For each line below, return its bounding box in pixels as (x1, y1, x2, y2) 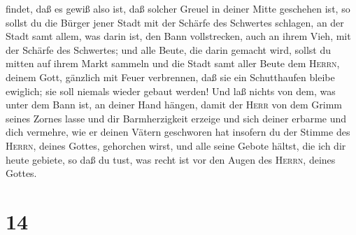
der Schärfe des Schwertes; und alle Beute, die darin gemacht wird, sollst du (6, 42, 332, 57)
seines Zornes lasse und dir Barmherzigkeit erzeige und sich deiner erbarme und (6, 111, 347, 125)
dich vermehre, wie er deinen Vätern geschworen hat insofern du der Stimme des (6, 124, 350, 139)
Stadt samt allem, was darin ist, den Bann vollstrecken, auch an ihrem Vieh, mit (6, 29, 351, 43)
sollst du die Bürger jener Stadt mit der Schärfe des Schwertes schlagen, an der (6, 15, 344, 29)
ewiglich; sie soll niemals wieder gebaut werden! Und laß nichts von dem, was (6, 83, 336, 98)
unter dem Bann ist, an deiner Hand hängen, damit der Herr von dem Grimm (6, 97, 342, 112)
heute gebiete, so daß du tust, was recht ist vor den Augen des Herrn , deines (6, 152, 336, 166)
